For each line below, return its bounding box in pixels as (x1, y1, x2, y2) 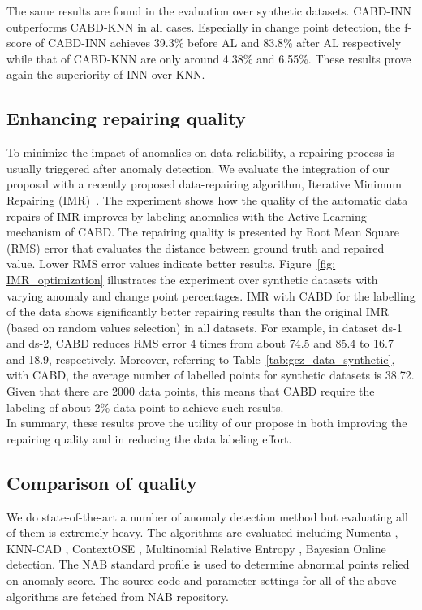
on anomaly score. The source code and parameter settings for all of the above (6, 572, 397, 589)
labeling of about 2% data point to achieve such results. (6, 398, 284, 415)
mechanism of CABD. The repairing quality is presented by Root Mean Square (6, 223, 399, 240)
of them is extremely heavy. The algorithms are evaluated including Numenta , (6, 524, 398, 541)
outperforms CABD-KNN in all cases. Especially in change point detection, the (6, 18, 401, 35)
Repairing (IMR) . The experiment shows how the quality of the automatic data (6, 191, 408, 208)
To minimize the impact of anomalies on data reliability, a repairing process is (6, 144, 395, 161)
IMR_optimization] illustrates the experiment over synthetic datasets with (6, 270, 378, 288)
